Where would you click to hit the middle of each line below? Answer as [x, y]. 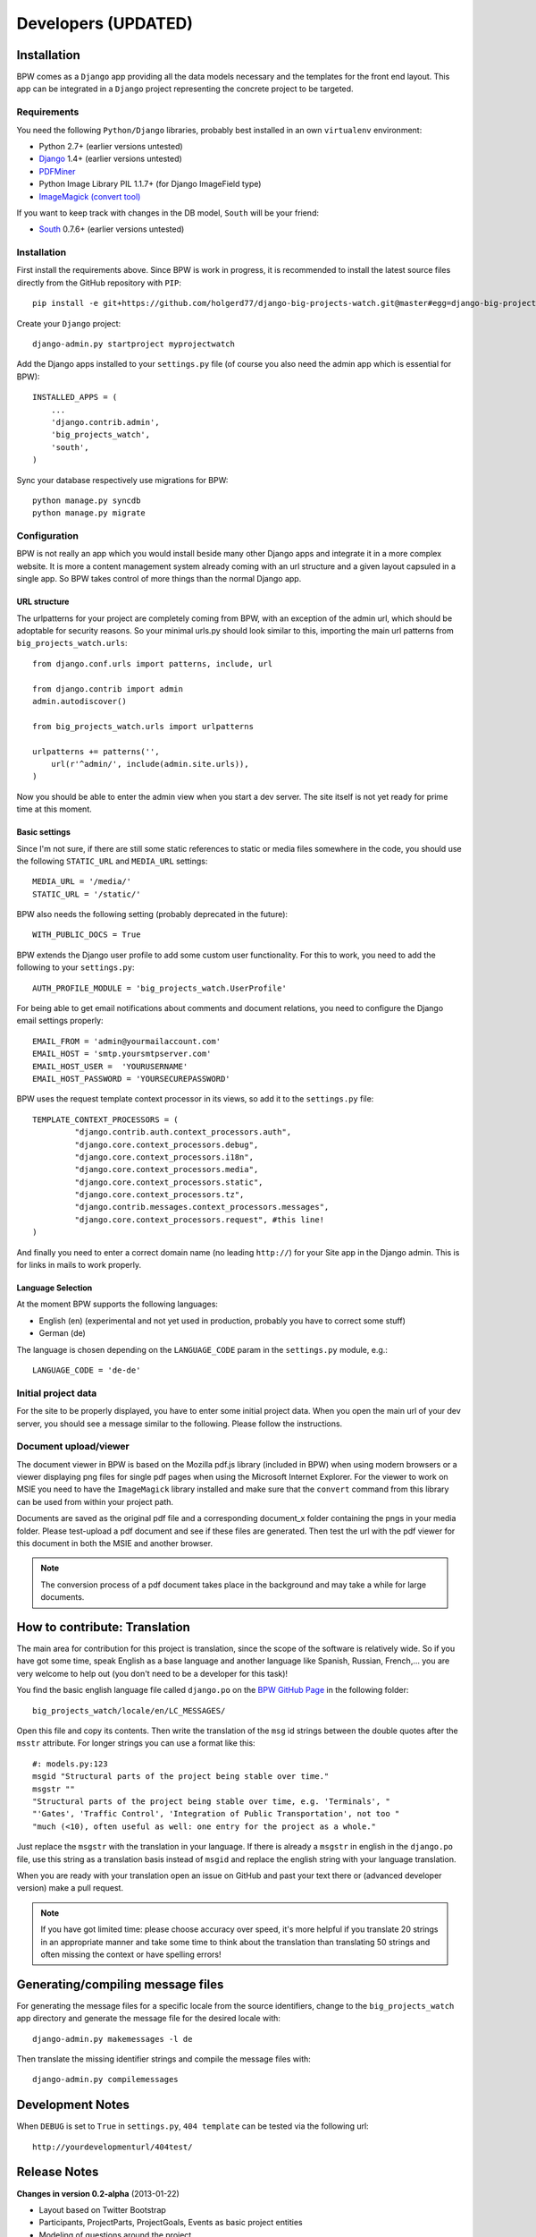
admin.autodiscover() [80, 701]
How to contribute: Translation [104, 1627]
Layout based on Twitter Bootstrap [103, 2209]
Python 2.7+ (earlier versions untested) [111, 146]
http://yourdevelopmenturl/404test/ [113, 2147]
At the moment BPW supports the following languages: [117, 1304]
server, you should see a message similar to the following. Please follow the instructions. [180, 1424]
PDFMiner [57, 171]
